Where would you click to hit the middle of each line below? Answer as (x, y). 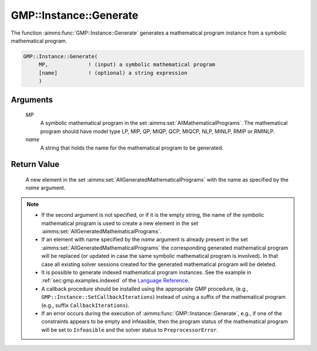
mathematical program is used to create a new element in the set (120, 223)
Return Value (35, 164)
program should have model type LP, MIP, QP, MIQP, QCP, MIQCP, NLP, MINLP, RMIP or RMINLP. (158, 131)
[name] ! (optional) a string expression (113, 73)
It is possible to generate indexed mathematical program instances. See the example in (146, 272)
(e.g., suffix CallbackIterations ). (85, 305)
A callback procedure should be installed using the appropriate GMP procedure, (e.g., (145, 289)
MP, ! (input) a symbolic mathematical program (127, 65)
